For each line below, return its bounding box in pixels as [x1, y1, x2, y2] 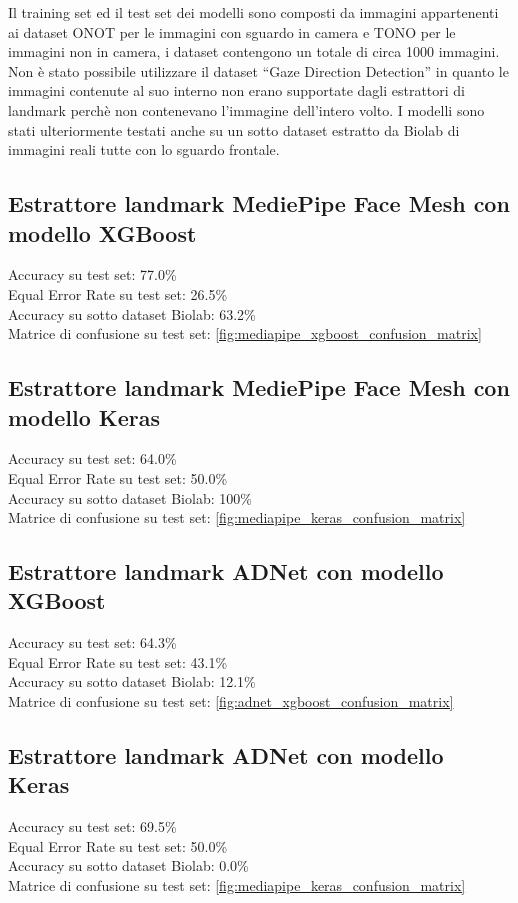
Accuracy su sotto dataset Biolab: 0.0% [8, 855, 249, 876]
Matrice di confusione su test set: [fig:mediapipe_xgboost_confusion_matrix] [8, 323, 482, 344]
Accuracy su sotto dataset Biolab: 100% [8, 487, 252, 508]
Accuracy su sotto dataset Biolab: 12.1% [8, 671, 256, 692]
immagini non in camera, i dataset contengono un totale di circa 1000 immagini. [8, 41, 500, 62]
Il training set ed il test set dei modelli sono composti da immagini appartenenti [8, 2, 499, 22]
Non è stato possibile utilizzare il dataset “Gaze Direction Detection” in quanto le [8, 60, 509, 81]
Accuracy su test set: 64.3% [8, 632, 177, 653]
